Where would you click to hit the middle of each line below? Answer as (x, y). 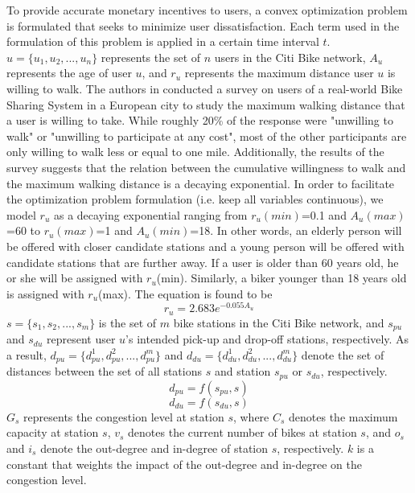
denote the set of (343, 354)
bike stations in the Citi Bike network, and (279, 322)
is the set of (127, 322)
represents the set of (151, 57)
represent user (81, 339)
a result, (27, 354)
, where (251, 416)
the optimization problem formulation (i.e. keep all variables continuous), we (195, 199)
